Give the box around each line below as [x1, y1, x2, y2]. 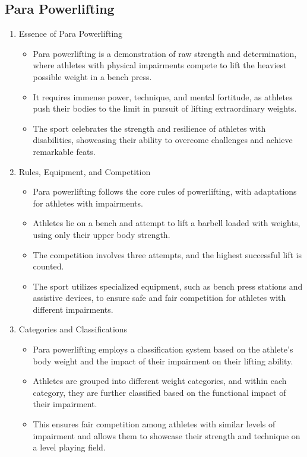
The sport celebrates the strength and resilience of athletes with [33, 122, 266, 134]
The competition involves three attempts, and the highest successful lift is [33, 248, 302, 261]
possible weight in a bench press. [33, 70, 152, 82]
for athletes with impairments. [33, 196, 143, 209]
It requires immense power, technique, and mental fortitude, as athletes [33, 90, 293, 103]
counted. [33, 260, 64, 272]
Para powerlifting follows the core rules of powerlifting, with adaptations [33, 185, 297, 198]
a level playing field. [33, 441, 106, 453]
